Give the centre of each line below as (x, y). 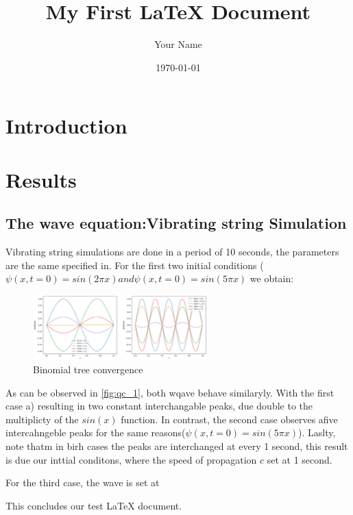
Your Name (178, 44)
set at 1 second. (300, 459)
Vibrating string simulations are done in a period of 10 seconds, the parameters (172, 252)
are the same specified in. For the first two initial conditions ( (135, 265)
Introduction (66, 126)
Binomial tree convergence (88, 369)
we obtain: (272, 278)
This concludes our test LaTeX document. (94, 505)
